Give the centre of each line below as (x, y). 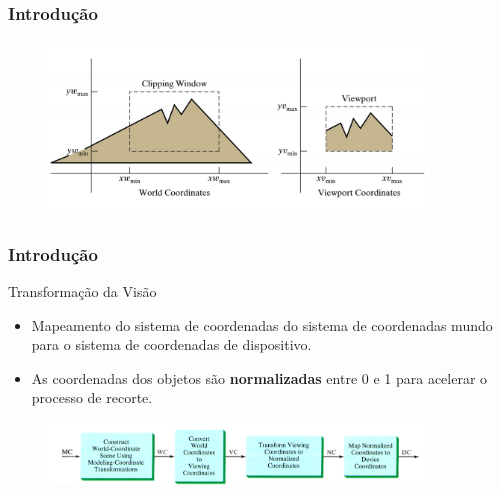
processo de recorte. (92, 397)
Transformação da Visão (82, 291)
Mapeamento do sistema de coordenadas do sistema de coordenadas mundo (262, 324)
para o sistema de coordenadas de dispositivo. (171, 344)
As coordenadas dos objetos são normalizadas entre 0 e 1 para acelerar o (259, 377)
